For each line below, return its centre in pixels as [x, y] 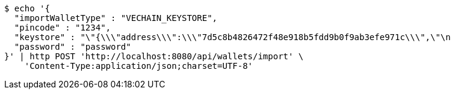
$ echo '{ [27, 8]
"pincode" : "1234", [63, 28]
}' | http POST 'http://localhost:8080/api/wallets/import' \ [154, 56]
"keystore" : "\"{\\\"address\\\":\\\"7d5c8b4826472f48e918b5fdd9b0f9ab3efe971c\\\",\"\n [232, 37]
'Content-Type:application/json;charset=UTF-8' [139, 66]
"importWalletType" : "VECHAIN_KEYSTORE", [116, 18]
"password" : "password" [73, 47]
